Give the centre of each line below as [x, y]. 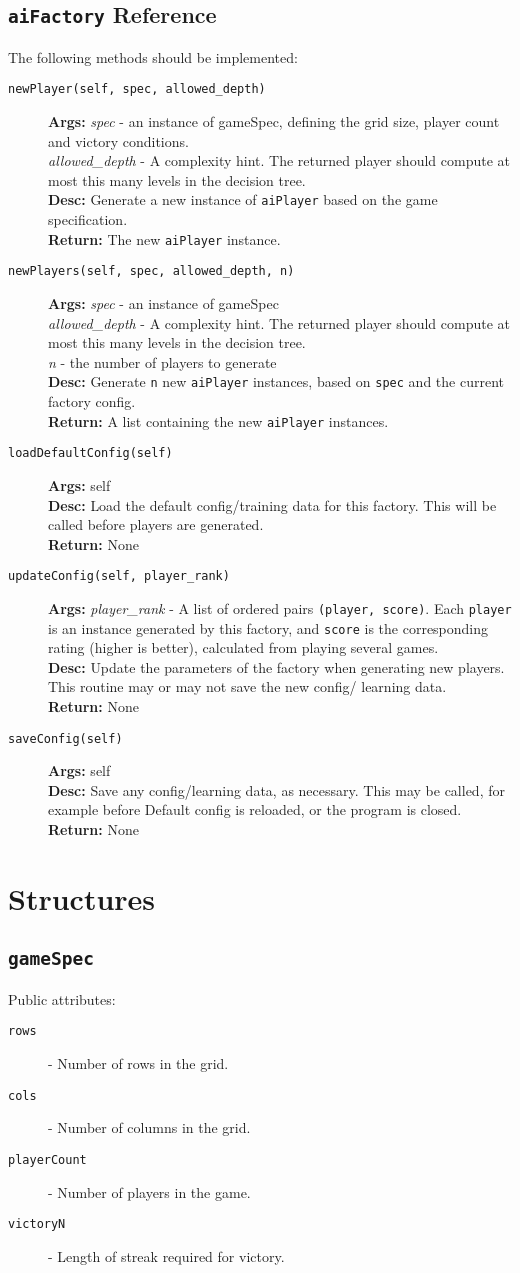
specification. [88, 219]
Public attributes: [62, 998]
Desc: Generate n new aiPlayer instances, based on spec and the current [276, 381]
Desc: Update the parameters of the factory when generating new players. [276, 666]
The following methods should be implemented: [153, 56]
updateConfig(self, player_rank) [119, 576]
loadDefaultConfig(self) [90, 453]
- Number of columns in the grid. [149, 1127]
